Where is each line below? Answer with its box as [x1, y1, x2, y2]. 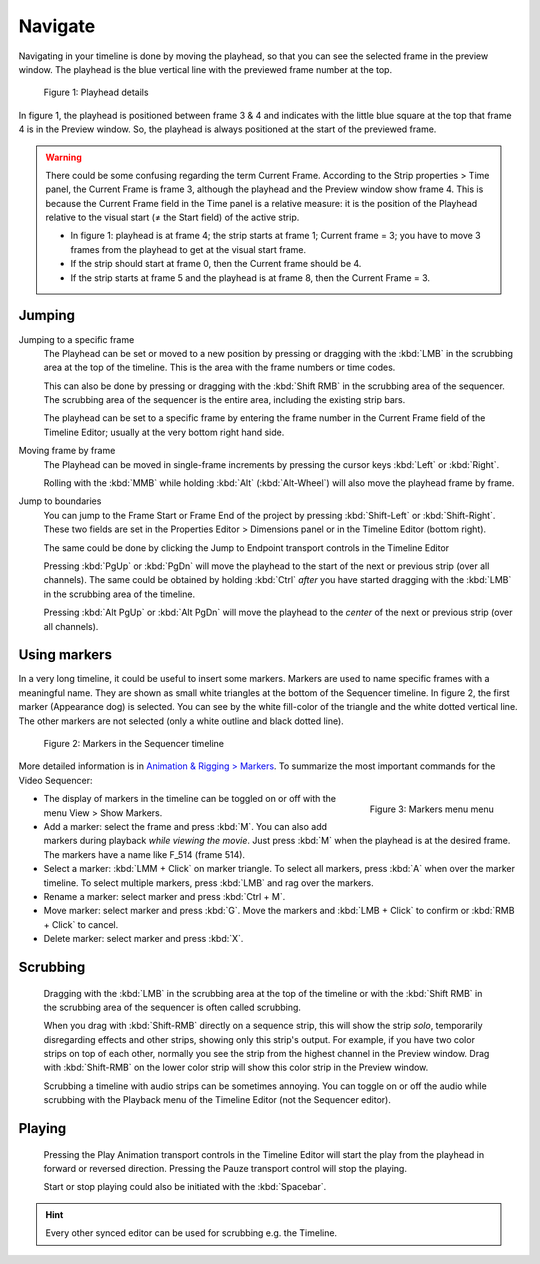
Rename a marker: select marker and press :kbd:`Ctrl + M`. [43, 890, 286, 902]
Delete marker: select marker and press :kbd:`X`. [43, 933, 244, 945]
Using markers [18, 646, 112, 664]
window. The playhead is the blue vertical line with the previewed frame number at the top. [18, 63, 393, 75]
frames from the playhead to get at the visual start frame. [70, 243, 307, 255]
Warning [45, 151, 82, 163]
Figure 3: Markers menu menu [369, 803, 494, 815]
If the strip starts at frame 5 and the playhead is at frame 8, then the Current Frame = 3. [70, 271, 430, 284]
